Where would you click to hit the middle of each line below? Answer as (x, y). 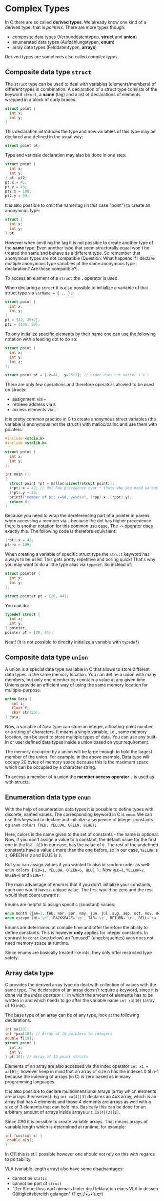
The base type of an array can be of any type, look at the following (72, 1015)
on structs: (16, 390)
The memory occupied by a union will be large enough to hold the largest (79, 752)
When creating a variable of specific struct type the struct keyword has (77, 554)
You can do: (17, 605)
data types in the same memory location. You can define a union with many (81, 674)
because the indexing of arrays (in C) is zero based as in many (68, 1077)
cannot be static (30, 1178)
